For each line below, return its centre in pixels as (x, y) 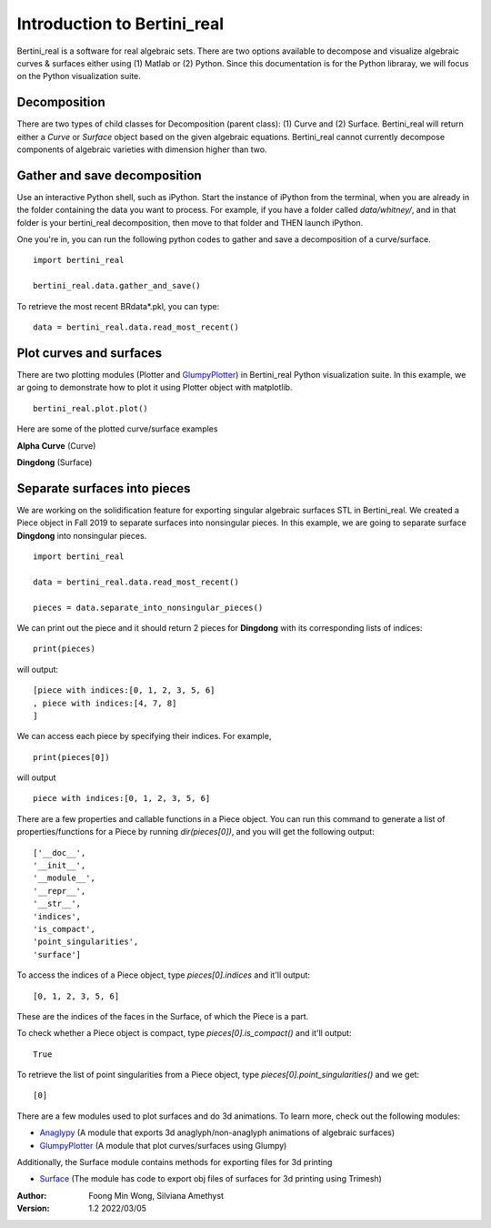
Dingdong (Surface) (55, 462)
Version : (33, 1208)
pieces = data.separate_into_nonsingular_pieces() (148, 607)
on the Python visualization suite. (79, 76)
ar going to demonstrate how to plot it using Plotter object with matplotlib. (155, 388)
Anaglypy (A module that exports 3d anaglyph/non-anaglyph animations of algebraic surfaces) (217, 1132)
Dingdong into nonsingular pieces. (82, 535)
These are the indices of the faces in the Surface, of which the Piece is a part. (163, 1016)
